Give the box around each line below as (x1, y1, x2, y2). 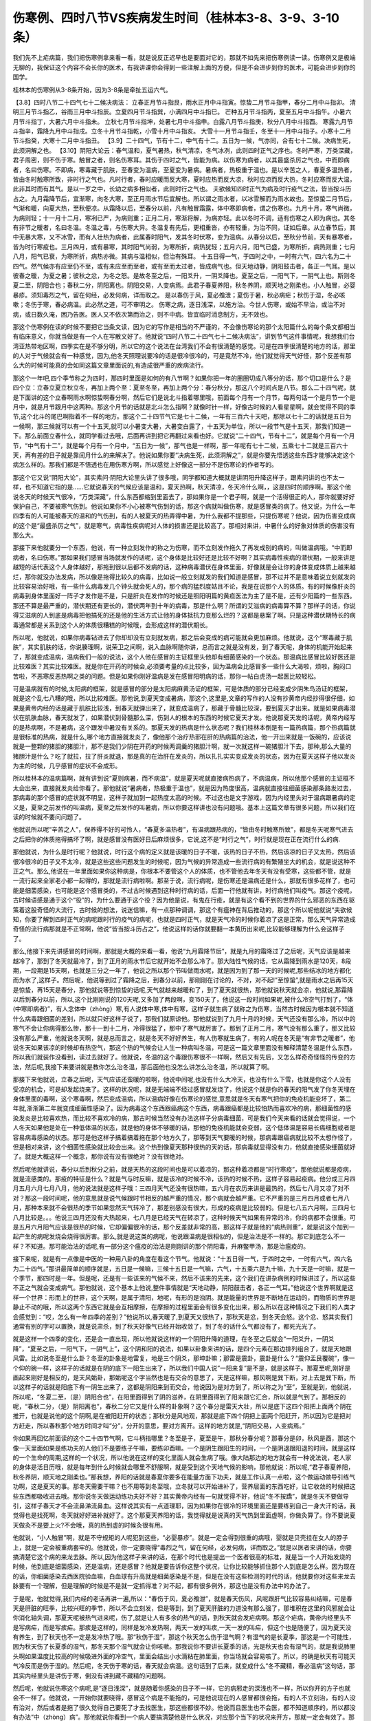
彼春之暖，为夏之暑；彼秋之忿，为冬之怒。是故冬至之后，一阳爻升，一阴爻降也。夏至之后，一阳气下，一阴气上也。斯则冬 (12, 271, 356, 279)
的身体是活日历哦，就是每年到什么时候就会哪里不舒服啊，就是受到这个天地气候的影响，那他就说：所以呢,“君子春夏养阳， (12, 1463, 355, 1471)
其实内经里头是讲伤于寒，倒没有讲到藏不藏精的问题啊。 (12, 1671, 170, 1680)
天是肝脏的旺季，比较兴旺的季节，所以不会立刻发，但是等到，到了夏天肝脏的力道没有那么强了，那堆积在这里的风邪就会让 (12, 1604, 356, 1612)
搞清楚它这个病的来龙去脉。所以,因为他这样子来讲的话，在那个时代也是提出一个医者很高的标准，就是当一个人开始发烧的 (12, 1552, 352, 1561)
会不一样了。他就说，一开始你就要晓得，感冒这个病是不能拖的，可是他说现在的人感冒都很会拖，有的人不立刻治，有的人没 (12, 1693, 356, 1702)
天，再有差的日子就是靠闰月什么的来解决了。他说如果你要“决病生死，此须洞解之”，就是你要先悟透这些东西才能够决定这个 (12, 451, 355, 459)
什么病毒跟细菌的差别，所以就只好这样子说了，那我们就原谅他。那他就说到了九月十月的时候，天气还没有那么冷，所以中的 (12, 1014, 356, 1022)
